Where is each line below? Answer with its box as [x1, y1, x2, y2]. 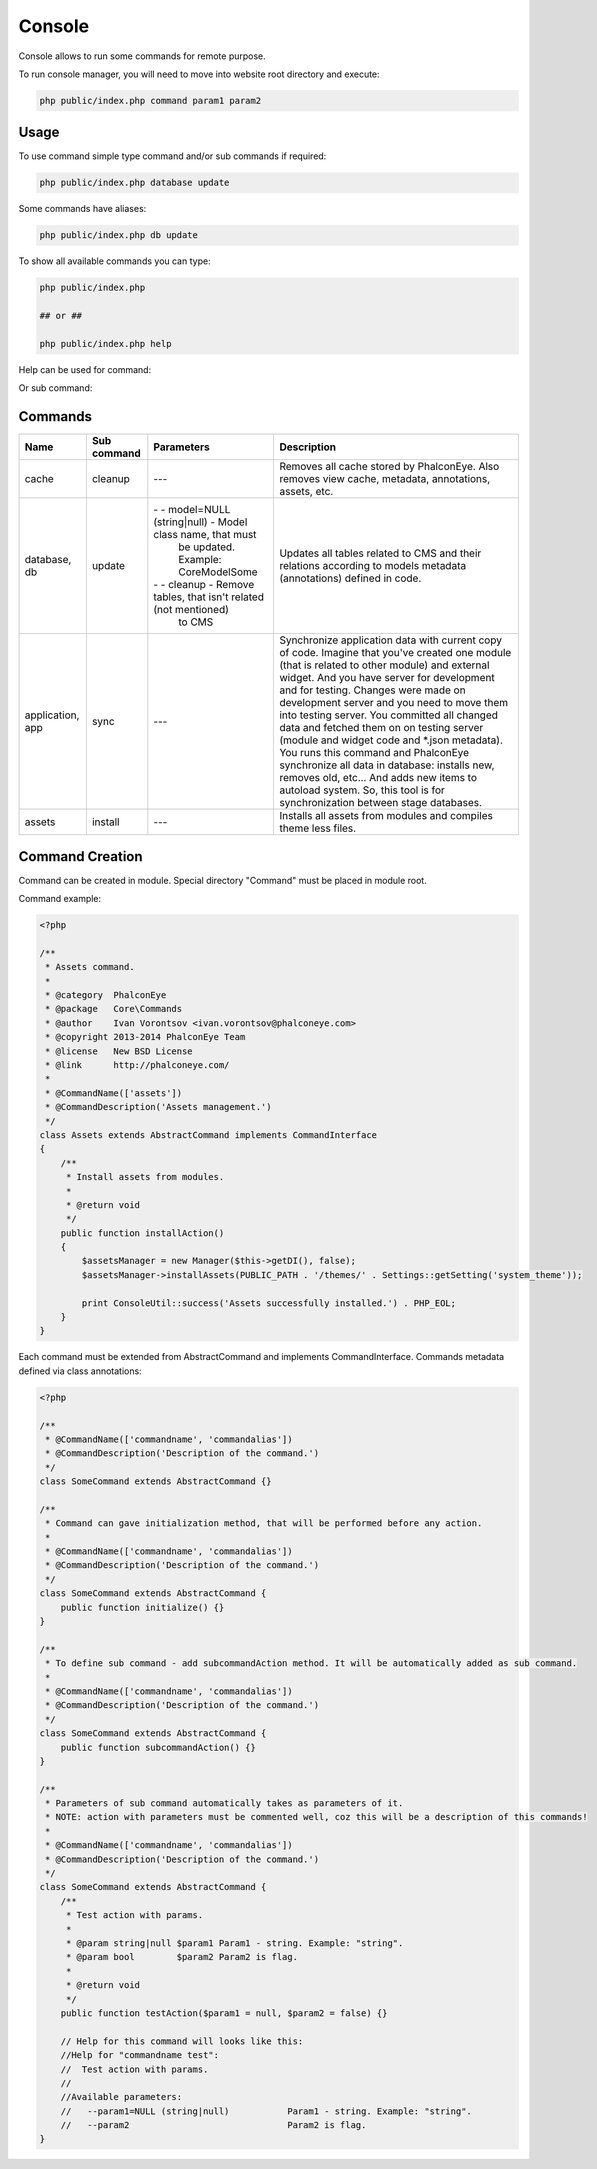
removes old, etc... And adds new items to [279, 771, 478, 785]
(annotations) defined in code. [279, 571, 422, 585]
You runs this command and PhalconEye [279, 746, 470, 760]
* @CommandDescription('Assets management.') [45, 1101, 272, 1113]
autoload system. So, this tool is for [279, 783, 445, 797]
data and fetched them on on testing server [279, 721, 484, 735]
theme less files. [279, 821, 357, 835]
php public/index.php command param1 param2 [39, 95, 262, 106]
